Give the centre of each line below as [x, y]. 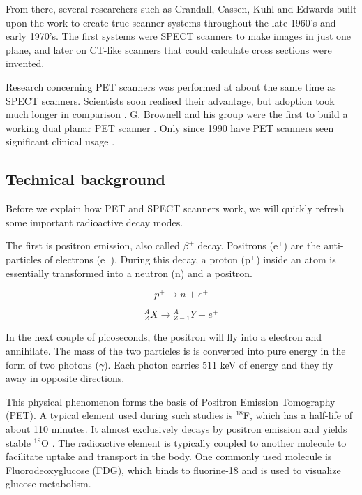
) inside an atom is [296, 259]
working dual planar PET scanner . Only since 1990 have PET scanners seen [170, 127]
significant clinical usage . [60, 141]
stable [18, 442]
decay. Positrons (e [238, 245]
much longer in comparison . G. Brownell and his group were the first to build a [177, 114]
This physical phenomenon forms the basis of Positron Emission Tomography [171, 401]
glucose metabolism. [48, 483]
